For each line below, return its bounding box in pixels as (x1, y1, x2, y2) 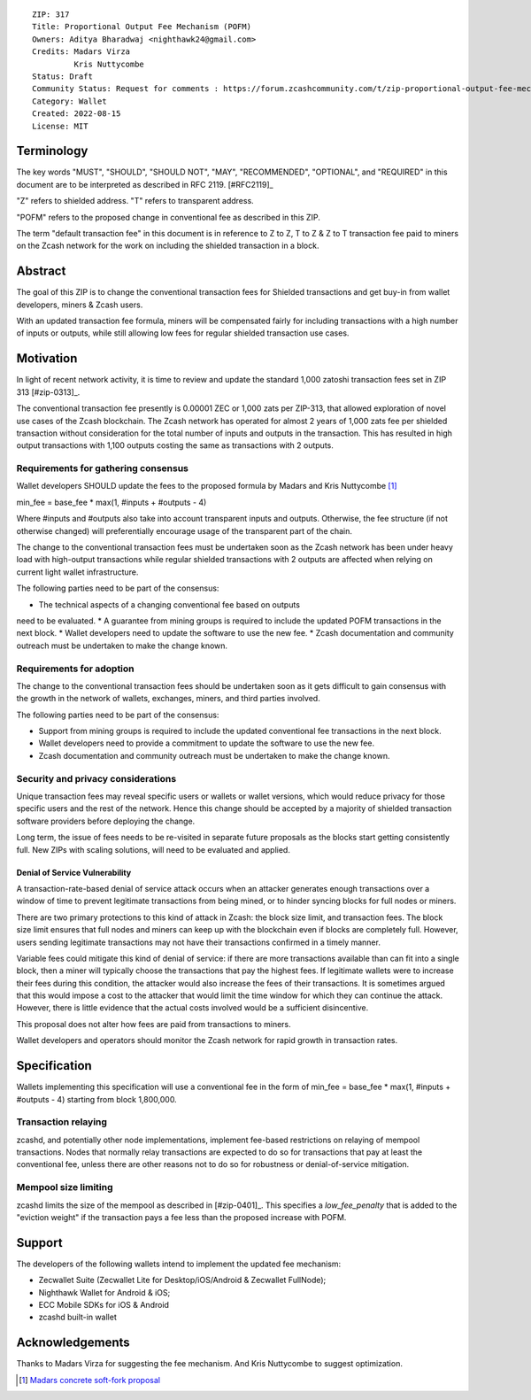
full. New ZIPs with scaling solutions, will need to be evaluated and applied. (16, 844, 291, 855)
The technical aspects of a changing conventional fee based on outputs (38, 599, 301, 610)
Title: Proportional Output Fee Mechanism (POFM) (32, 22, 252, 32)
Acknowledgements (16, 1335, 130, 1350)
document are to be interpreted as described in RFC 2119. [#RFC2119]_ (16, 179, 273, 190)
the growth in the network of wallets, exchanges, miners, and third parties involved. (16, 693, 320, 704)
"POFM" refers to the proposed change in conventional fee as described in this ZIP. (16, 212, 320, 222)
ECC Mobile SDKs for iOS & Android (38, 1300, 170, 1311)
